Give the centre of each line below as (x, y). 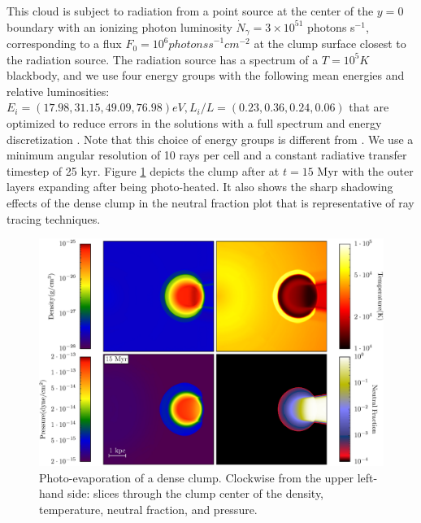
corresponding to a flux (64, 44)
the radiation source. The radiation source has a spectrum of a (163, 59)
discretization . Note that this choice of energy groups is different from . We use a (210, 139)
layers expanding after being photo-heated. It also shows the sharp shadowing (200, 187)
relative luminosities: (58, 91)
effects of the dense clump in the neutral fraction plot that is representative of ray (210, 202)
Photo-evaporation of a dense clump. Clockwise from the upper (197, 477)
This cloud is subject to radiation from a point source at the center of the (190, 11)
